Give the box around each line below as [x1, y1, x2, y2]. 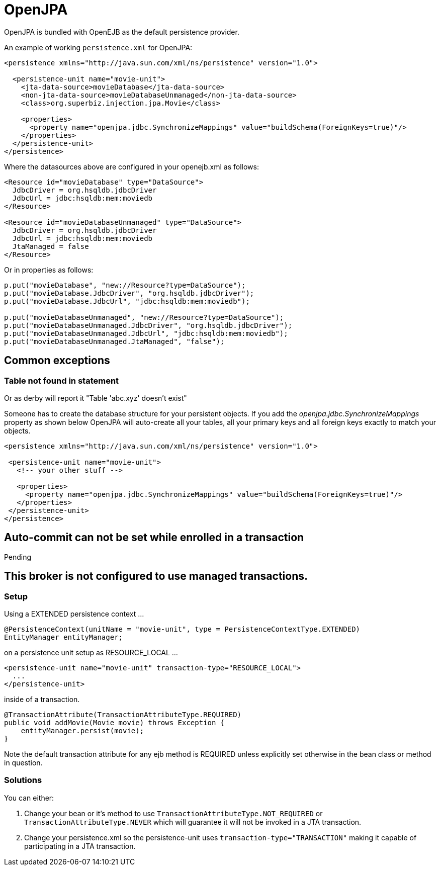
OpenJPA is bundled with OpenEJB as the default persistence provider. [4, 27, 239, 36]
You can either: [4, 793, 54, 802]
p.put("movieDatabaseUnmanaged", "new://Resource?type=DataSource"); [4, 313, 284, 321]
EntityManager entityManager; [4, 633, 123, 642]
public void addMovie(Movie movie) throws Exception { [4, 719, 225, 727]
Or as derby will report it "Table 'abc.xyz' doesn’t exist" [4, 393, 187, 402]
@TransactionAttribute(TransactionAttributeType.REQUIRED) [4, 711, 242, 719]
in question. [4, 758, 43, 767]
